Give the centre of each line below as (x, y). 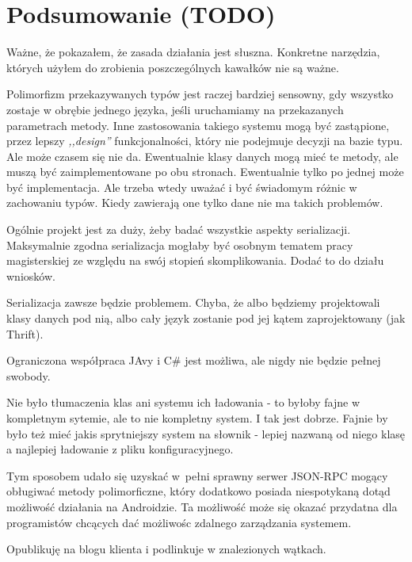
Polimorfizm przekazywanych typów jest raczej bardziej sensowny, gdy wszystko (200, 94)
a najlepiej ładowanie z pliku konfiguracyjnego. (120, 449)
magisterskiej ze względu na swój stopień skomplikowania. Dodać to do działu (195, 260)
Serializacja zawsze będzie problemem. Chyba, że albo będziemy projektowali (193, 302)
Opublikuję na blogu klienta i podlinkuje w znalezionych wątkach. (166, 549)
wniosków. (31, 275)
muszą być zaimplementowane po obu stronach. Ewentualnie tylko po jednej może (205, 172)
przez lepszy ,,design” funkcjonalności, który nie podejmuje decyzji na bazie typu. (205, 141)
